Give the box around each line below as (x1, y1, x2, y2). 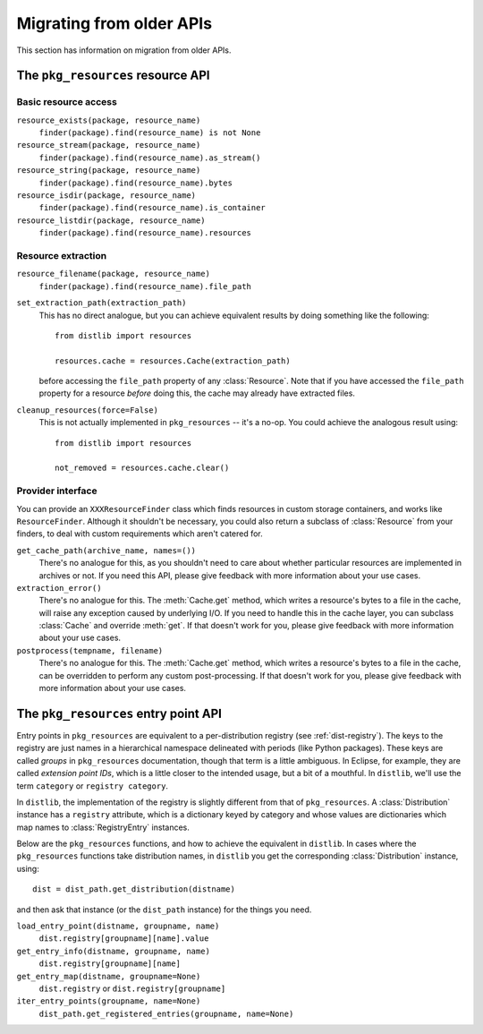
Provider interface (16, 484, 97, 497)
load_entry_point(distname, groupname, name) (16, 921, 220, 931)
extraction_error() (16, 583, 102, 593)
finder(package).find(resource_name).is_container (38, 202, 266, 213)
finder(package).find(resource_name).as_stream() (38, 152, 261, 163)
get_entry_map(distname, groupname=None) (16, 971, 201, 981)
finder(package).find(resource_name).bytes (38, 177, 233, 188)
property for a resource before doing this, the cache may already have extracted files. (38, 388, 355, 398)
